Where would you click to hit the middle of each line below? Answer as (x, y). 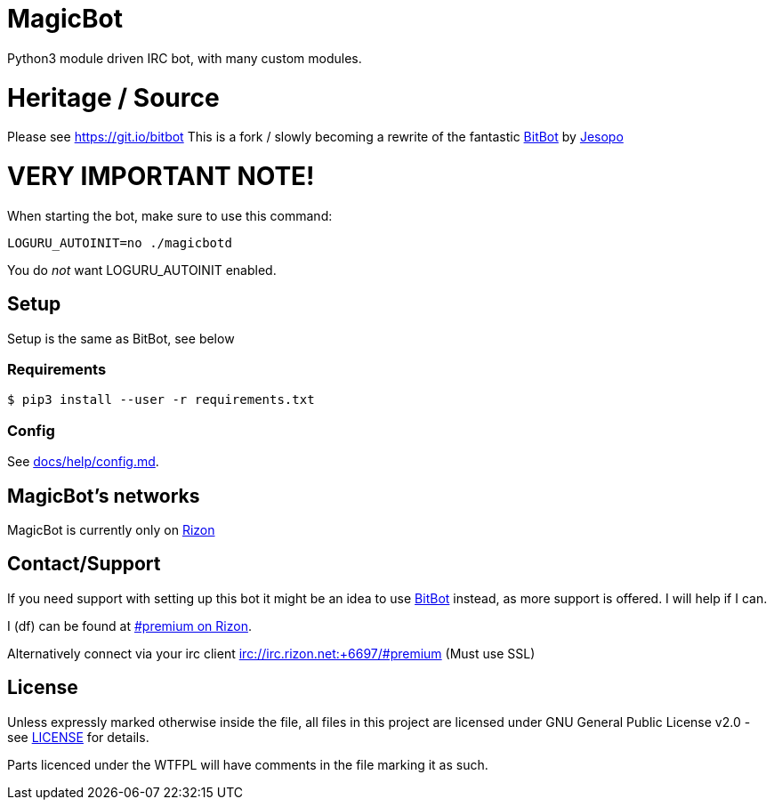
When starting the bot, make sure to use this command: (170, 215)
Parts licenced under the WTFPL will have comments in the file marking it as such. (248, 764)
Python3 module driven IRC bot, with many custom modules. (185, 58)
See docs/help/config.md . (83, 462)
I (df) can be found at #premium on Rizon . (129, 625)
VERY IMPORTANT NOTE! (161, 176)
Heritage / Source (113, 97)
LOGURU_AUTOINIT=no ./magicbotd (120, 242)
